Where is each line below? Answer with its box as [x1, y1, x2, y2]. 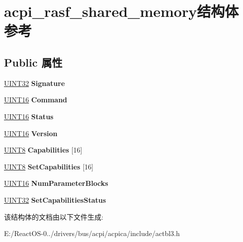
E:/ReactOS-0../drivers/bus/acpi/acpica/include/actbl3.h [4, 228, 180, 239]
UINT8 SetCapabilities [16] [4, 161, 93, 171]
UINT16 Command [4, 94, 68, 105]
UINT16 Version [4, 128, 58, 138]
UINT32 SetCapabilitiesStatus [4, 194, 106, 205]
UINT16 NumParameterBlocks [4, 178, 108, 188]
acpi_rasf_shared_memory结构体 [4, 1, 239, 21]
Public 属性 [4, 54, 63, 70]
